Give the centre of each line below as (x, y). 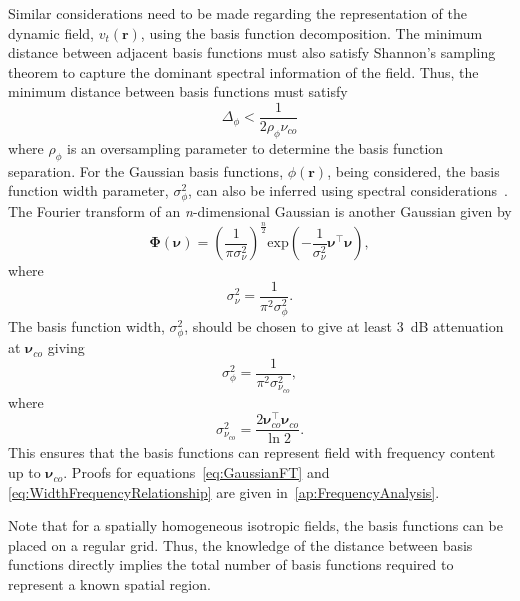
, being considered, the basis (413, 170)
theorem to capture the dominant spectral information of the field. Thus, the (243, 71)
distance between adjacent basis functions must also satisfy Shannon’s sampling (252, 52)
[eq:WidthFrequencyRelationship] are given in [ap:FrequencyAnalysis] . (224, 491)
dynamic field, (51, 32)
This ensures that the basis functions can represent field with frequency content (252, 452)
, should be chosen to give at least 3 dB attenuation (344, 326)
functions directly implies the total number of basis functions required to (231, 564)
